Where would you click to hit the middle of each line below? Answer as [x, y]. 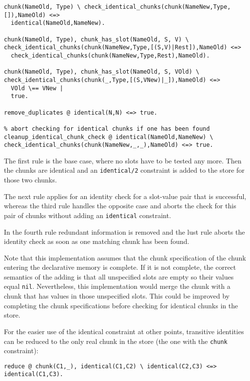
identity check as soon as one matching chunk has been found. [97, 241]
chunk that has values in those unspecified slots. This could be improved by [117, 296]
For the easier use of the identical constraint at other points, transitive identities [124, 331]
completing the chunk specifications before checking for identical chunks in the [121, 305]
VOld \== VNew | [37, 88]
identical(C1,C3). [34, 374]
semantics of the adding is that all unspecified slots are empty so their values [119, 276]
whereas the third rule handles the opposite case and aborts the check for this [120, 206]
